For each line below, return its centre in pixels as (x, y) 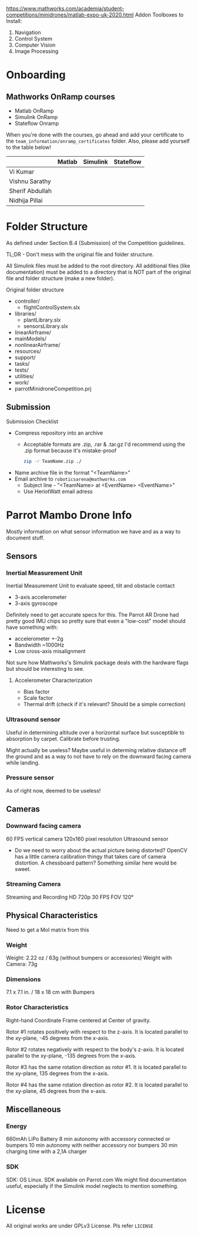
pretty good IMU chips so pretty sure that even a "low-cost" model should (96, 621)
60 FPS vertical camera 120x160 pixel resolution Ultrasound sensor (87, 839)
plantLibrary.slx (42, 320)
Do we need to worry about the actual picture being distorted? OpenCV (101, 850)
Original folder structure (35, 289)
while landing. (23, 763)
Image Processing (36, 51)
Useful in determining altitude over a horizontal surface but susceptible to (95, 732)
